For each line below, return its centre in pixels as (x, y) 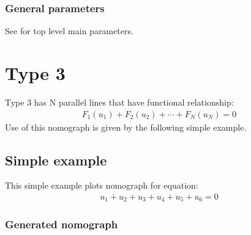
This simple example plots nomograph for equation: (102, 185)
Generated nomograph (62, 224)
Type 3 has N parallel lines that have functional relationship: (119, 102)
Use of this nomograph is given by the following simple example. (126, 127)
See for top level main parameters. (69, 31)
